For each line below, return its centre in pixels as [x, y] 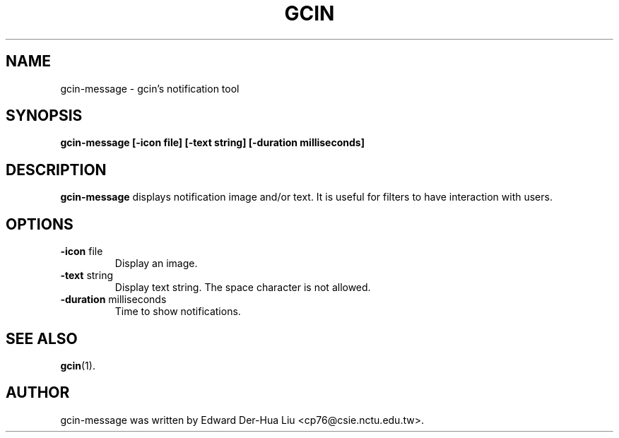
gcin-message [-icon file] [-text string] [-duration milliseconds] [212, 143]
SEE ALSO [42, 338]
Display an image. [156, 264]
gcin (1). [78, 365]
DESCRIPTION [56, 170]
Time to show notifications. [178, 312]
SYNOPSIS [44, 116]
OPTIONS [40, 224]
